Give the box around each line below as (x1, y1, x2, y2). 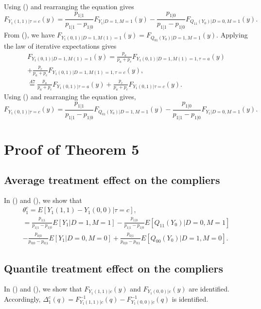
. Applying (216, 30, 248, 40)
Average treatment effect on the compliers (4, 172, 220, 187)
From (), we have (4, 30, 55, 40)
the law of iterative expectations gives (4, 40, 117, 51)
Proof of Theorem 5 (4, 139, 139, 159)
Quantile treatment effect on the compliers (4, 260, 223, 275)
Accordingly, (4, 294, 41, 304)
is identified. (172, 294, 209, 304)
